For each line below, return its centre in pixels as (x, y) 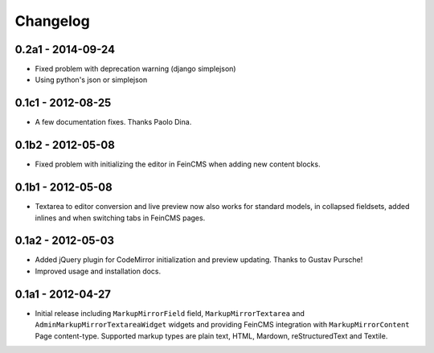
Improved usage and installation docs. (98, 271)
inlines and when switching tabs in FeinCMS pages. (120, 218)
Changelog (52, 21)
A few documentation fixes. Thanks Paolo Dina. (113, 122)
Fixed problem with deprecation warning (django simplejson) (135, 69)
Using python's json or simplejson (91, 80)
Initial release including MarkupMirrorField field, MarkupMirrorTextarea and (170, 313)
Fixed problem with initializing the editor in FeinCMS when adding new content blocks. (178, 164)
